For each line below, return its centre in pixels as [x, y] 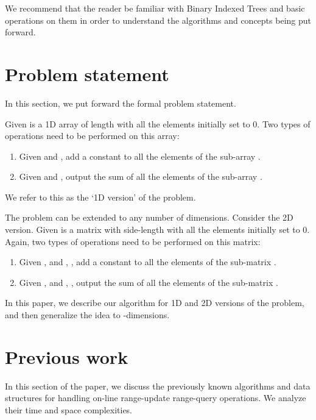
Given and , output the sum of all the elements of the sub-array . [141, 176]
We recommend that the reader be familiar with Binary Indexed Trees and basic [155, 8]
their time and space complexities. [69, 409]
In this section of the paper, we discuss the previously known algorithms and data [158, 386]
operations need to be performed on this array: [92, 136]
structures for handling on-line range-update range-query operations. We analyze [156, 398]
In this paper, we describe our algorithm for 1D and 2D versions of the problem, [155, 303]
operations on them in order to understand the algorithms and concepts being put [158, 20]
